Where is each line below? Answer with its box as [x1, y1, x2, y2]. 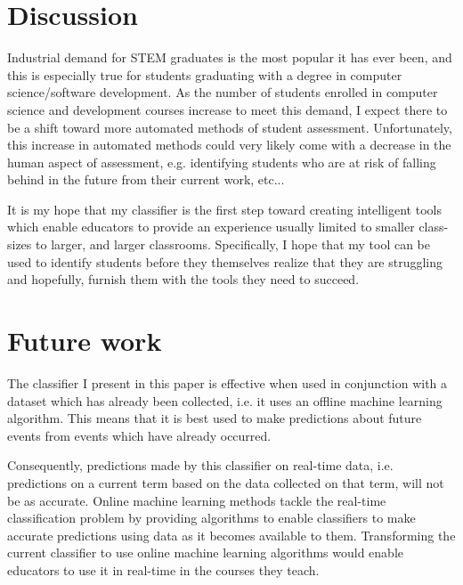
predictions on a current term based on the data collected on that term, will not [7, 473, 444, 492]
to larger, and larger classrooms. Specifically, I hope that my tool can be [36, 235, 431, 254]
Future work [7, 322, 162, 359]
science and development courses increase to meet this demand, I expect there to [7, 100, 448, 118]
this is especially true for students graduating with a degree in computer [7, 65, 402, 84]
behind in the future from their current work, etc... [7, 170, 285, 189]
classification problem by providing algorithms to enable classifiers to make [7, 508, 416, 527]
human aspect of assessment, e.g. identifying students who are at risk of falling [7, 152, 436, 171]
